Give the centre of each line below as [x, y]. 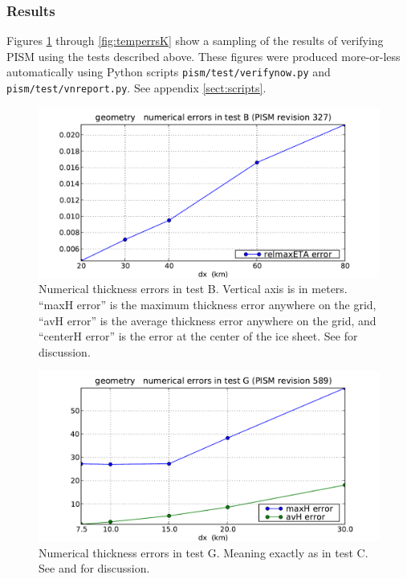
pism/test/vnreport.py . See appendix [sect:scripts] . [136, 88]
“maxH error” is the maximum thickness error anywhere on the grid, [208, 304]
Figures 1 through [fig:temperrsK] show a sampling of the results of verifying [195, 41]
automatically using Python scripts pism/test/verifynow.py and [169, 72]
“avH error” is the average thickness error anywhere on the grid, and [208, 320]
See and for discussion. [94, 568]
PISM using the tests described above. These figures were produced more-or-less [203, 56]
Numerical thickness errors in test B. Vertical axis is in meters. [193, 289]
